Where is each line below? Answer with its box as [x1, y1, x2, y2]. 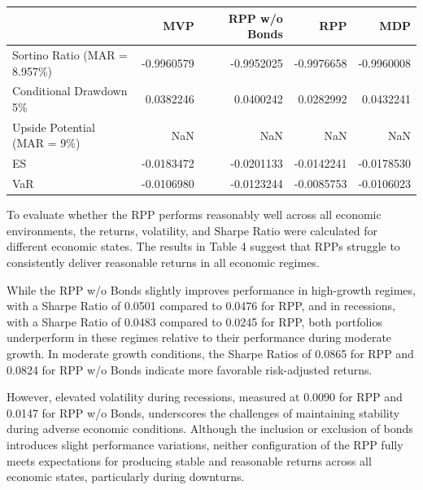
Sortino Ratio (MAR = [12, 46, 129, 63]
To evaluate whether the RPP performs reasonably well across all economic [7, 206, 382, 223]
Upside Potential [12, 118, 95, 135]
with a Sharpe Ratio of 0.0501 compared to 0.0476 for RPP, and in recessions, [7, 297, 395, 314]
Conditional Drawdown [12, 82, 128, 99]
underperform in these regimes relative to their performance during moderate [7, 329, 392, 346]
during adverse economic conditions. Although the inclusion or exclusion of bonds [7, 420, 413, 437]
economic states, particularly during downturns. [7, 468, 245, 485]
